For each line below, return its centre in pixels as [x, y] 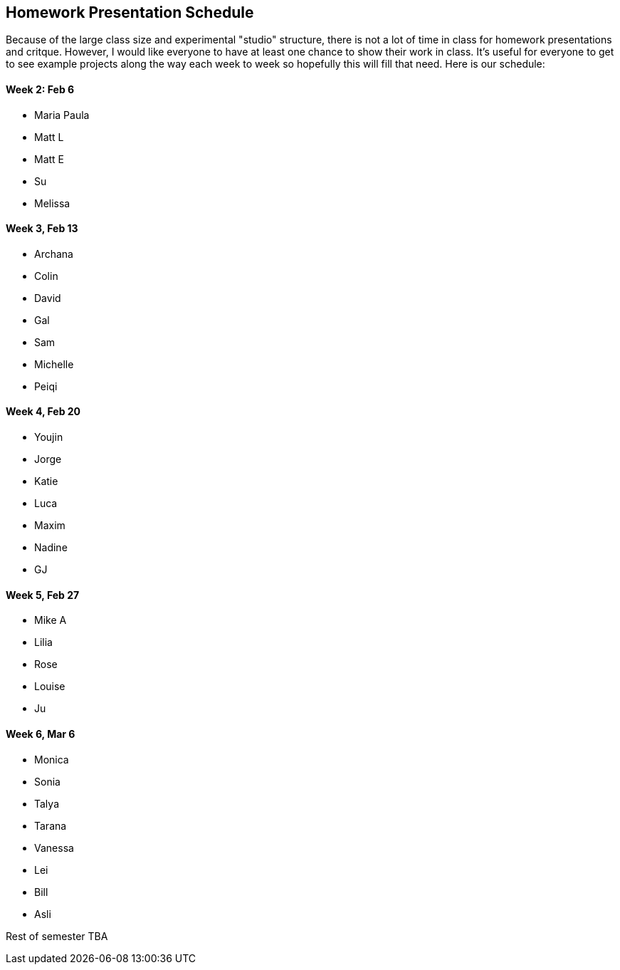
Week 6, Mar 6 [41, 734]
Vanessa [54, 848]
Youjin [49, 437]
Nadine [51, 548]
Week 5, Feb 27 [43, 595]
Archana [54, 254]
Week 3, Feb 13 [42, 229]
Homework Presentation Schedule [130, 12]
